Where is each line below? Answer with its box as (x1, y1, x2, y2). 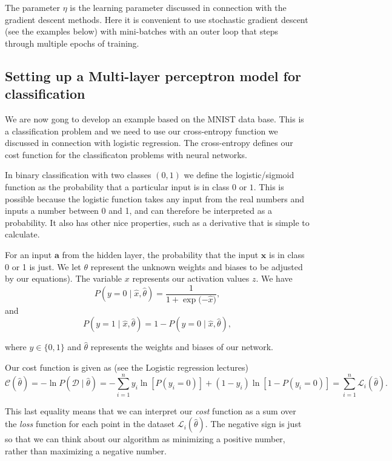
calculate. (5, 228, 40, 240)
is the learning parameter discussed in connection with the (70, 1, 287, 13)
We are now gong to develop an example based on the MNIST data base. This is (5, 112, 304, 125)
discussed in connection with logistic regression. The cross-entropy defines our (5, 136, 293, 149)
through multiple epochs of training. (5, 36, 139, 49)
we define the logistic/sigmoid (184, 168, 294, 181)
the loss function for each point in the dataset (5, 417, 175, 430)
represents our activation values (132, 272, 250, 285)
